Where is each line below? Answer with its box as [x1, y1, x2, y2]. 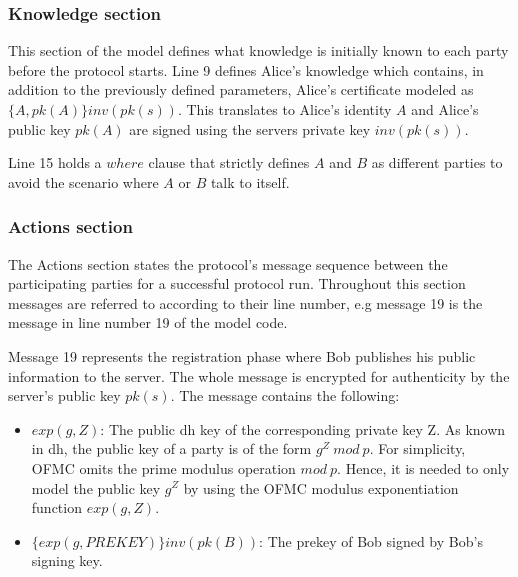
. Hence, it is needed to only [337, 457, 510, 478]
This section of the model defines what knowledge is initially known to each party [8, 40, 509, 61]
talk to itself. [210, 171, 290, 192]
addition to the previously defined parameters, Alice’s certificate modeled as [8, 79, 474, 100]
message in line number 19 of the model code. [8, 312, 288, 333]
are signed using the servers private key [129, 118, 371, 139]
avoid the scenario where [8, 171, 159, 192]
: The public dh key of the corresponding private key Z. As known [100, 418, 506, 439]
